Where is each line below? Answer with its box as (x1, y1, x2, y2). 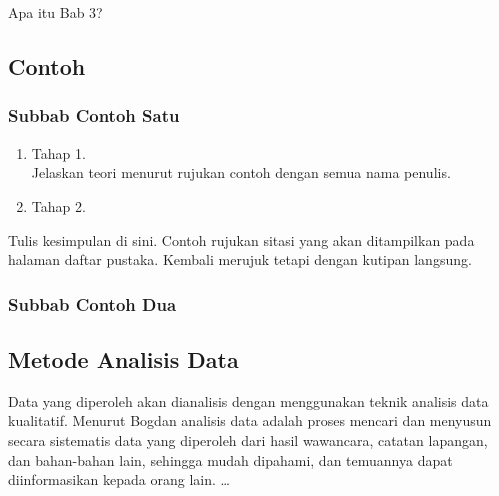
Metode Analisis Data (8, 343, 239, 374)
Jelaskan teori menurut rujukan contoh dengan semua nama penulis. (31, 162, 451, 183)
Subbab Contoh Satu (8, 103, 180, 128)
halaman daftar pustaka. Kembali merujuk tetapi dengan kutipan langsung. (8, 249, 472, 270)
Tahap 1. (31, 142, 86, 163)
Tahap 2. (31, 195, 86, 216)
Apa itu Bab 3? (8, 2, 103, 23)
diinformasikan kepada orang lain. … (8, 469, 230, 490)
